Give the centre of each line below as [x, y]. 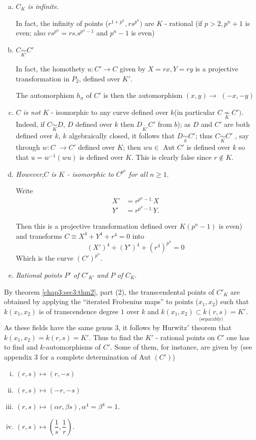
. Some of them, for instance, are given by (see [181, 347]
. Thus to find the [116, 337]
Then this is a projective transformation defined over [96, 226]
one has [238, 337]
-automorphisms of [72, 347]
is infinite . [43, 6]
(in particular [195, 112]
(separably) [211, 319]
